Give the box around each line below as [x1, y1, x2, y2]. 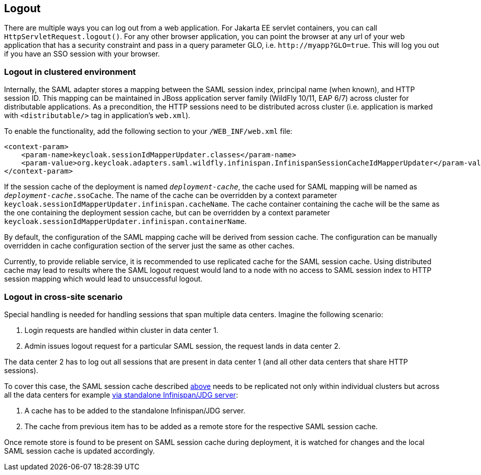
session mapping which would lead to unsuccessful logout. [4, 274, 203, 284]
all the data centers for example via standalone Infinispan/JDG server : [4, 390, 238, 399]
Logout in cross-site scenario [4, 291, 123, 302]
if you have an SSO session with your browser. [4, 49, 160, 59]
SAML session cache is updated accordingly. [4, 446, 155, 455]
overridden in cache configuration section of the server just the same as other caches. [4, 241, 295, 250]
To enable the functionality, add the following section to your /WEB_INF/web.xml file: [4, 127, 292, 136]
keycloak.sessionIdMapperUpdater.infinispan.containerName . [4, 217, 247, 226]
